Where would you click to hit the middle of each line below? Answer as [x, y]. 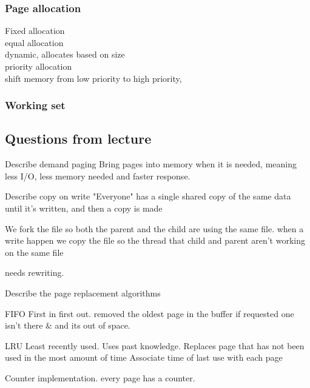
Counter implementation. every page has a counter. [100, 377]
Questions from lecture [78, 139]
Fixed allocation [35, 31]
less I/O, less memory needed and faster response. [98, 176]
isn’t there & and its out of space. [68, 325]
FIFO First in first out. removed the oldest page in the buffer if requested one [150, 313]
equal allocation [34, 42]
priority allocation [39, 66]
